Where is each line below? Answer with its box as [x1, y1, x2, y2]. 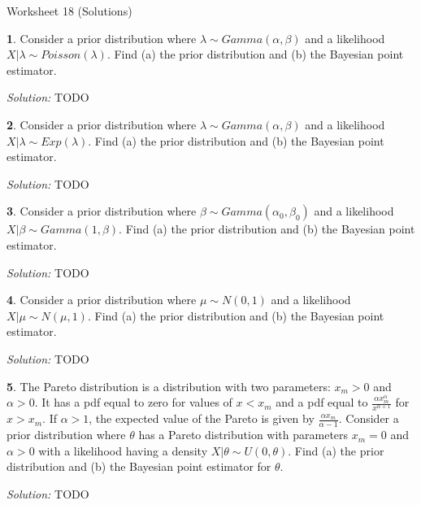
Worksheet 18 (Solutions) [7, 2, 132, 19]
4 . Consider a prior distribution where [7, 291, 197, 308]
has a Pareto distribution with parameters [138, 426, 349, 443]
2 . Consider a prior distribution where [7, 115, 197, 133]
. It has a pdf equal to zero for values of [34, 394, 232, 411]
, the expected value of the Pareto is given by [89, 410, 315, 427]
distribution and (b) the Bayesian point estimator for [7, 458, 271, 475]
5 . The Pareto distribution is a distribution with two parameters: [7, 377, 331, 394]
